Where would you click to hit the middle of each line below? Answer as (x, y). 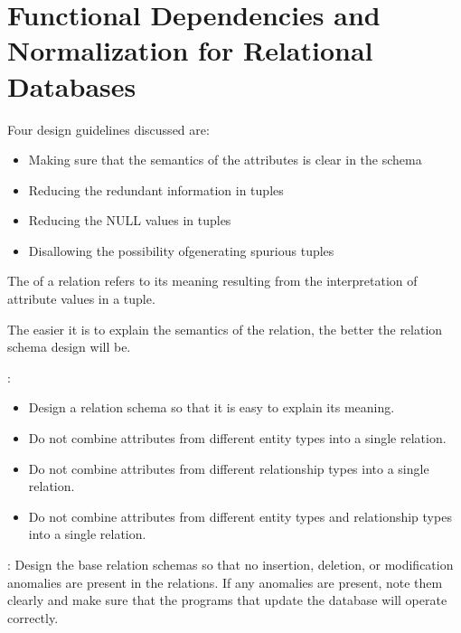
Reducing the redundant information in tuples (156, 189)
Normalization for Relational (190, 50)
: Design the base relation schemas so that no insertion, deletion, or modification (230, 564)
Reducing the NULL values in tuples (130, 220)
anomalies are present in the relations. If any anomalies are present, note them (225, 582)
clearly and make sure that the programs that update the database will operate (227, 600)
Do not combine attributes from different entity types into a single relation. (237, 438)
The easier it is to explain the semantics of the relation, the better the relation (225, 329)
